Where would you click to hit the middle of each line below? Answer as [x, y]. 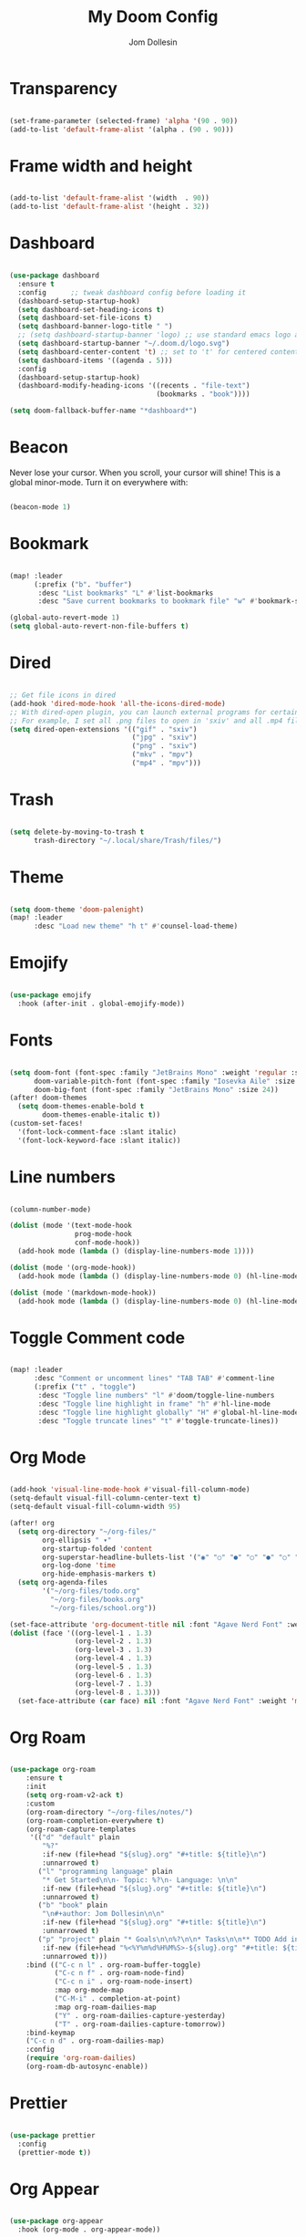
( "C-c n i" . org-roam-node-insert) [124, 1982]
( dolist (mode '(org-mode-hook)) [73, 1267]
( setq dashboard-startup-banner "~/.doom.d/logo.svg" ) [124, 344]
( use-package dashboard [55, 276]
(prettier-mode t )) [55, 2152]
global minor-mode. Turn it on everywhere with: [99, 482]
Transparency [64, 88]
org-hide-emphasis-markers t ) [99, 1574]
